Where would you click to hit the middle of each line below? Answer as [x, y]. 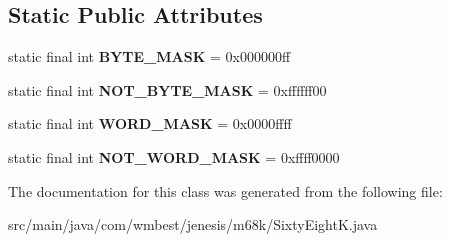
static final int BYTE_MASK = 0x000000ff [149, 56]
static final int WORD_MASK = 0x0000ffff [150, 123]
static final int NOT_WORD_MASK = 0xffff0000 [174, 156]
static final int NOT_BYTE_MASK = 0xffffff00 [167, 89]
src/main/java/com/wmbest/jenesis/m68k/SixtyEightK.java [193, 224]
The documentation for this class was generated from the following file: [225, 190]
